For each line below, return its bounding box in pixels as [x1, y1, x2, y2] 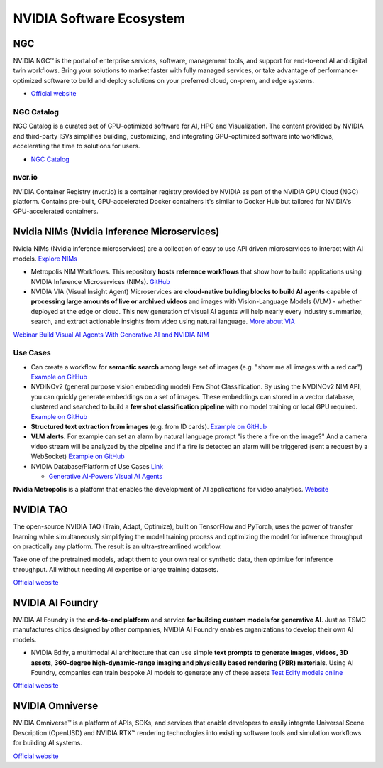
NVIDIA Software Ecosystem [13, 11, 186, 26]
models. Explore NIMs [13, 254, 78, 263]
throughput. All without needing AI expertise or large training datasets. [13, 565, 219, 573]
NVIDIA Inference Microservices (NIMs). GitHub [30, 277, 170, 286]
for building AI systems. [13, 739, 83, 747]
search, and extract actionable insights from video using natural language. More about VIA [30, 317, 296, 326]
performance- [317, 66, 358, 75]
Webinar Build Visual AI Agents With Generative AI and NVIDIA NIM [13, 330, 209, 339]
